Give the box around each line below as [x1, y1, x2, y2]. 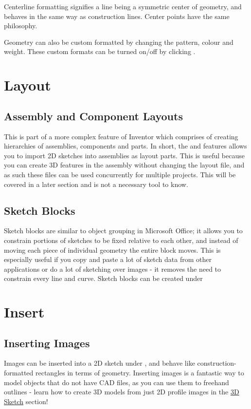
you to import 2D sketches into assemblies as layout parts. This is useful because [4, 150, 245, 160]
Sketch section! [4, 396, 48, 406]
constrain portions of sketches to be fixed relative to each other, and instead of [4, 235, 238, 245]
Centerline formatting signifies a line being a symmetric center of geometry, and [4, 1, 242, 11]
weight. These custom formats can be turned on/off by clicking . [4, 46, 196, 56]
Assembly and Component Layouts [4, 108, 183, 123]
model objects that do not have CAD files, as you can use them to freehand [4, 377, 229, 387]
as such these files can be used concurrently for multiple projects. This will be [4, 169, 236, 179]
